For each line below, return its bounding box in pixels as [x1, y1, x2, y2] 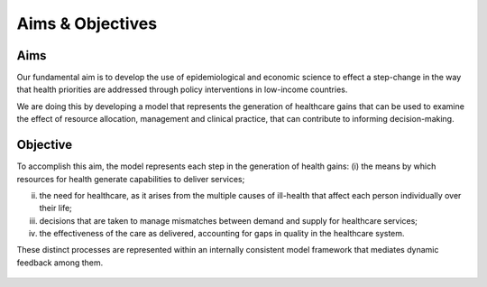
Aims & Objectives [16, 14, 158, 33]
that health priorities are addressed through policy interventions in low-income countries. [16, 84, 348, 95]
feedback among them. [16, 257, 104, 268]
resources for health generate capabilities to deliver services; [16, 173, 245, 184]
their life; [39, 203, 72, 214]
